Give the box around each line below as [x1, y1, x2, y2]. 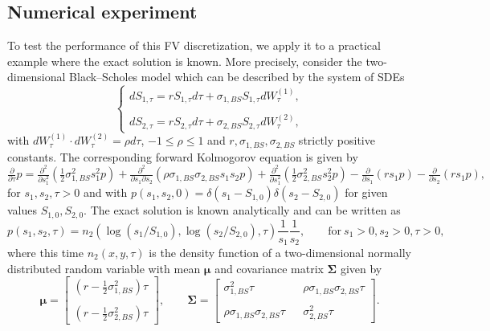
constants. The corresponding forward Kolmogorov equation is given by [7, 148, 358, 165]
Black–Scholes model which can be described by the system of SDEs [69, 68, 405, 85]
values [7, 202, 38, 219]
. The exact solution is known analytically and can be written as [84, 202, 401, 219]
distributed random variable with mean [7, 259, 201, 276]
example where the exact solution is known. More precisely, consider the [7, 52, 362, 69]
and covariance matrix [214, 259, 324, 276]
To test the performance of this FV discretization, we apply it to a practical [7, 37, 381, 54]
